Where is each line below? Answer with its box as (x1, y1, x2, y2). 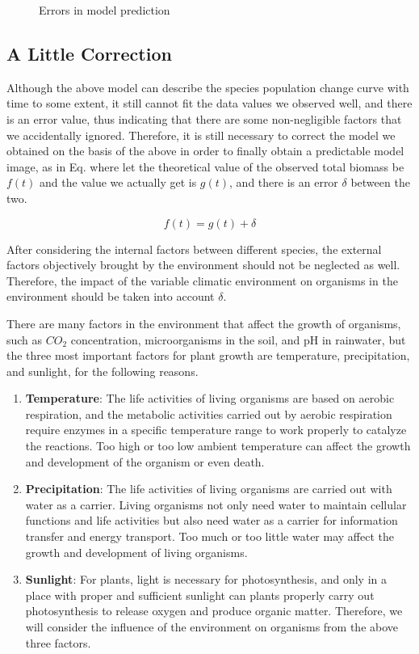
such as (6, 331, 43, 348)
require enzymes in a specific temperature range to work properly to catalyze (25, 421, 407, 438)
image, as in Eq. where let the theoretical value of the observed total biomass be (6, 158, 404, 175)
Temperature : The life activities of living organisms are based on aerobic (25, 390, 395, 407)
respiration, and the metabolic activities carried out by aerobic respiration (25, 405, 392, 422)
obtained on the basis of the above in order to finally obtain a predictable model (6, 142, 404, 159)
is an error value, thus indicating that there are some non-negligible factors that (6, 110, 402, 127)
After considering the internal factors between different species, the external (6, 240, 382, 257)
